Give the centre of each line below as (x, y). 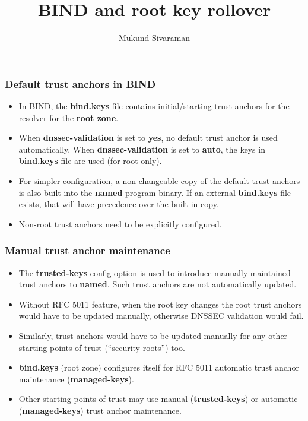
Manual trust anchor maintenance (88, 250)
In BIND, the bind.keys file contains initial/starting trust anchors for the (154, 106)
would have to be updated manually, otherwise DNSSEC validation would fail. (161, 316)
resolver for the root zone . (69, 117)
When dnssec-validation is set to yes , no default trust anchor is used (148, 137)
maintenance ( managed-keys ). (76, 379)
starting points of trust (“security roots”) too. (102, 347)
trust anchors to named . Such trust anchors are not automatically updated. (158, 284)
